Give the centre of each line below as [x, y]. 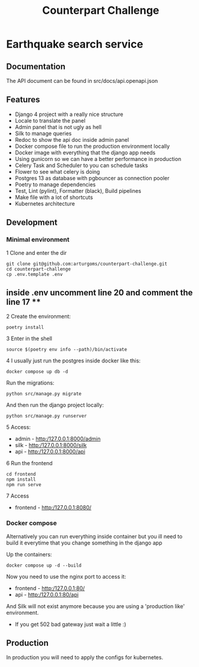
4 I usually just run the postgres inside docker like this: [73, 361]
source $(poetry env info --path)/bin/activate [67, 350]
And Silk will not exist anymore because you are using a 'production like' [96, 606]
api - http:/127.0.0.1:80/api [47, 594]
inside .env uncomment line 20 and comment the [99, 292]
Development [32, 223]
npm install [21, 480]
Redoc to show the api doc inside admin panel [72, 139]
